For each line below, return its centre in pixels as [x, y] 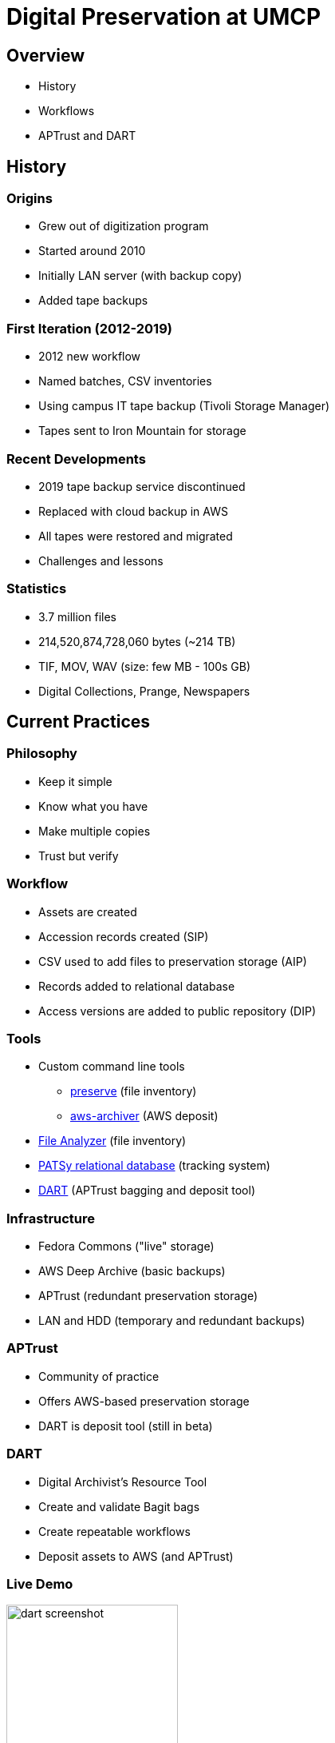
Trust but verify [79, 856]
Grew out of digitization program [124, 226]
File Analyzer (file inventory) [112, 1141]
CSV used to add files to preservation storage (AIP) [173, 961]
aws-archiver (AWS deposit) [144, 1116]
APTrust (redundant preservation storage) [148, 1296]
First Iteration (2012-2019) [89, 328]
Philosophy [42, 754]
